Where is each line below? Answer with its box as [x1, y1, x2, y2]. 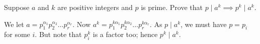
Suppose [4, 2, 30, 12]
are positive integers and [57, 2, 133, 12]
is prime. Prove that [141, 2, 203, 12]
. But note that [35, 29, 82, 39]
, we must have [181, 18, 227, 29]
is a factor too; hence [93, 29, 158, 39]
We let [4, 18, 24, 29]
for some [4, 29, 30, 39]
